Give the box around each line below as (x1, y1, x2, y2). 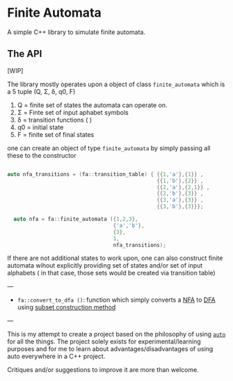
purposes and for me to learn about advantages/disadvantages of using (7, 345, 214, 353)
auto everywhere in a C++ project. (7, 352, 106, 361)
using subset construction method (17, 303, 116, 311)
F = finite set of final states (17, 130, 95, 138)
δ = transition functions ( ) (17, 115, 93, 124)
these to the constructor (7, 151, 77, 159)
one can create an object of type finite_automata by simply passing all (7, 144, 211, 152)
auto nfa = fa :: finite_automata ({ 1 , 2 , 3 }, (13, 216, 138, 222)
